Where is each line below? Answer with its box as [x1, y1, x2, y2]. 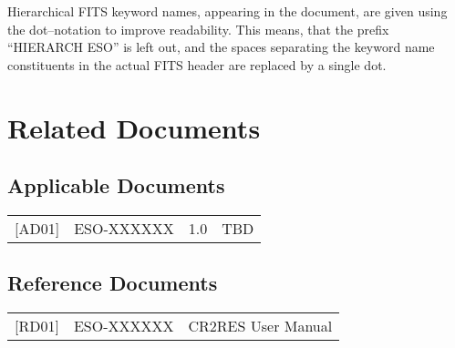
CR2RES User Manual [188, 315, 333, 337]
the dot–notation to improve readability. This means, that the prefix [7, 19, 389, 38]
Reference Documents [7, 269, 218, 297]
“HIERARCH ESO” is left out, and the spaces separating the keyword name [7, 37, 435, 56]
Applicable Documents [7, 171, 225, 200]
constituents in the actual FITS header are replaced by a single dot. [7, 55, 387, 74]
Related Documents [7, 108, 261, 146]
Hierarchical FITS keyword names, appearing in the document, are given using [7, 2, 448, 20]
